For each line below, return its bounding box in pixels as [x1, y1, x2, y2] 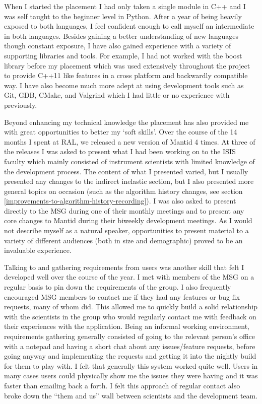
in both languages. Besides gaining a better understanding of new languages [4, 30, 239, 41]
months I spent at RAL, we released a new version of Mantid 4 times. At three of [4, 136, 255, 147]
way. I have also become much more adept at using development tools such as [4, 80, 244, 90]
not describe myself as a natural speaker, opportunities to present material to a [4, 225, 249, 236]
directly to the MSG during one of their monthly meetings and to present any [4, 205, 244, 216]
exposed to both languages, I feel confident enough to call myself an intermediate [4, 21, 254, 31]
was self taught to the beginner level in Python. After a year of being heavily [4, 11, 242, 21]
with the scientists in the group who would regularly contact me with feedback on [4, 311, 256, 321]
